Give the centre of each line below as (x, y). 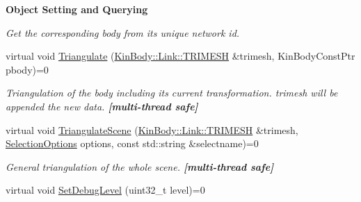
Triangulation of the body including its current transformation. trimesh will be (172, 93)
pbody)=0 (27, 69)
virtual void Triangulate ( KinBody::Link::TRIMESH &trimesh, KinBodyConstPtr (180, 56)
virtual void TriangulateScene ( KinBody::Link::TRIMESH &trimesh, (152, 129)
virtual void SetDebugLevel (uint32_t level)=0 (105, 190)
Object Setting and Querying (77, 9)
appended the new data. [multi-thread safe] (102, 106)
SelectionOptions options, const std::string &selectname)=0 (132, 143)
